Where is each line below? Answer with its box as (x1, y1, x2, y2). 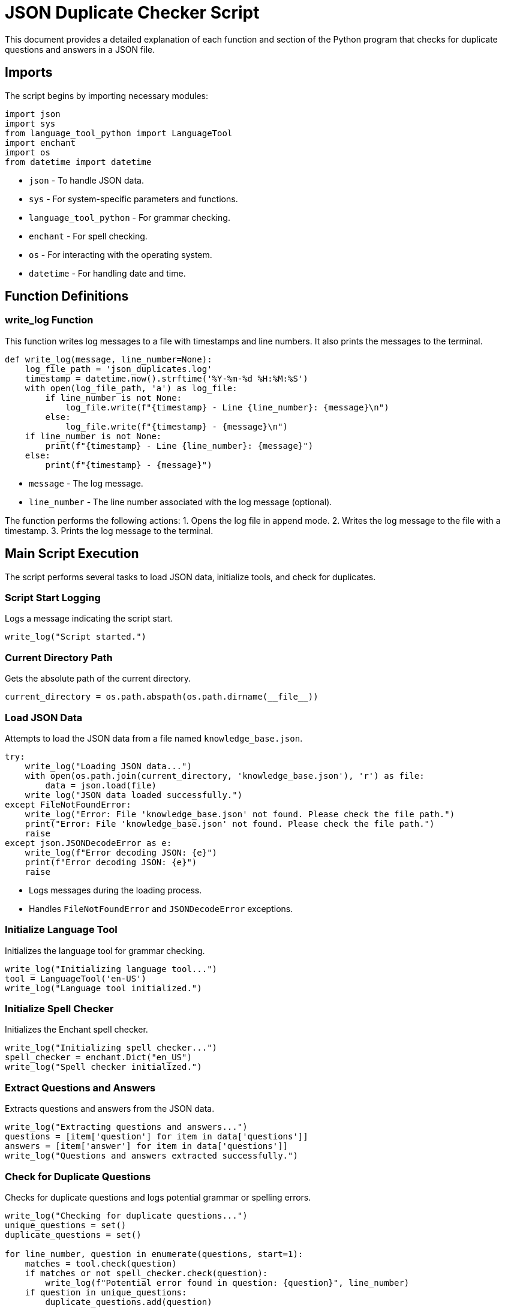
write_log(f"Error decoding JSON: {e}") (25, 847, 218, 857)
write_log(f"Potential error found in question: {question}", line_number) (45, 1277, 410, 1288)
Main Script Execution (5, 546, 139, 562)
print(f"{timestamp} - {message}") (45, 460, 212, 470)
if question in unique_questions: (25, 1287, 187, 1297)
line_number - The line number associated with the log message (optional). (29, 496, 332, 507)
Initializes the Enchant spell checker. (5, 1024, 148, 1035)
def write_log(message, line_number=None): (5, 354, 212, 364)
